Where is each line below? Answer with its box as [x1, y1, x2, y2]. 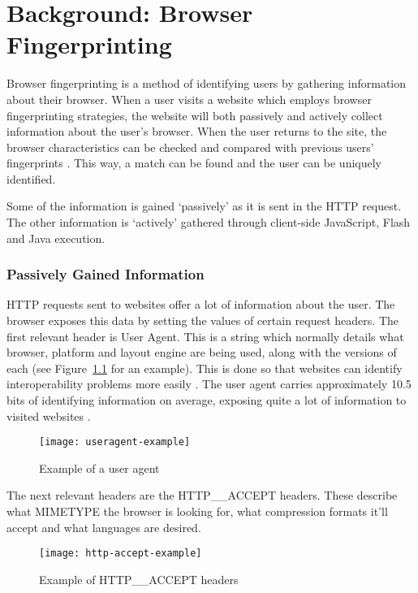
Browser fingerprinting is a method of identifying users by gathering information [6, 75, 406, 92]
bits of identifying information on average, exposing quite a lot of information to [6, 392, 407, 409]
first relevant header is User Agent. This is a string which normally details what [6, 327, 404, 344]
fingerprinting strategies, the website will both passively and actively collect [6, 106, 383, 123]
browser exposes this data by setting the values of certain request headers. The [6, 312, 399, 329]
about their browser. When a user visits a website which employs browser [6, 90, 372, 107]
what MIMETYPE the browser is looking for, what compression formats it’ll [6, 503, 388, 520]
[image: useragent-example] [39, 436, 191, 448]
